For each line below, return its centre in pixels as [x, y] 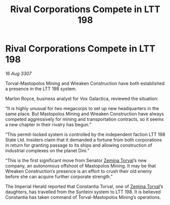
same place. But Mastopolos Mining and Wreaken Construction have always [84, 114]
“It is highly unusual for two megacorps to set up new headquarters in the [82, 108]
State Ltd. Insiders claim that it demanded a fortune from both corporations [84, 140]
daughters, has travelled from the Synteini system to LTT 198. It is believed [83, 192]
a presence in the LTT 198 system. [41, 89]
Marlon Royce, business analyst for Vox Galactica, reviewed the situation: [82, 98]
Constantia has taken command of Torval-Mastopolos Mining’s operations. [83, 197]
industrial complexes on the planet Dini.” [47, 150]
